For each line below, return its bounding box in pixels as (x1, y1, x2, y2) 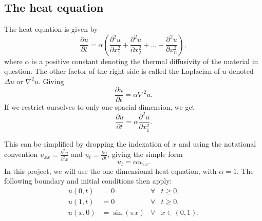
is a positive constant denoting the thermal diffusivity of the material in (32, 55, 258, 66)
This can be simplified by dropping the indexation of (4, 138, 170, 149)
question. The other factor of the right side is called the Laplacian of (4, 66, 220, 76)
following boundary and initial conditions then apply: (4, 175, 172, 186)
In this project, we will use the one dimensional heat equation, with (4, 165, 217, 176)
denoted (229, 66, 254, 76)
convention (4, 149, 38, 159)
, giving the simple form (107, 149, 183, 159)
